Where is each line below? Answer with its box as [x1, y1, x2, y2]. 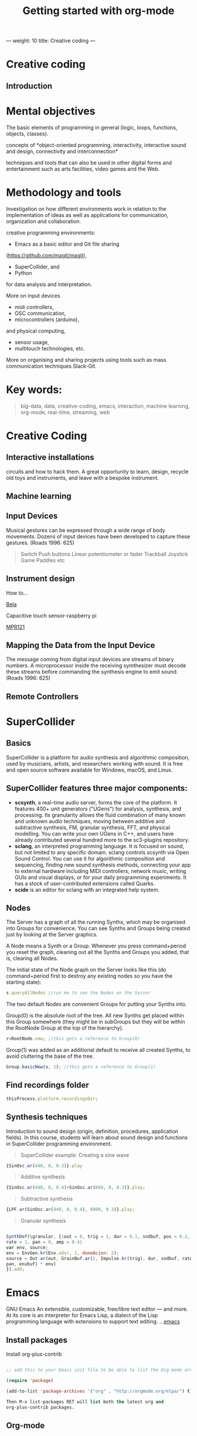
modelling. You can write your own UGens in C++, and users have [14, 830, 174, 837]
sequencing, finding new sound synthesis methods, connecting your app [14, 861, 191, 868]
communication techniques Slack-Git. [6, 362, 97, 369]
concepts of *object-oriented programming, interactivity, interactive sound [6, 141, 186, 148]
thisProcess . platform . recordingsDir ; [6, 1095, 98, 1102]
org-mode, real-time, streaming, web [20, 409, 110, 416]
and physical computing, [6, 327, 66, 334]
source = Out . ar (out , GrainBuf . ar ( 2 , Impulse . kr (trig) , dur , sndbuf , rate [6, 1255, 193, 1261]
